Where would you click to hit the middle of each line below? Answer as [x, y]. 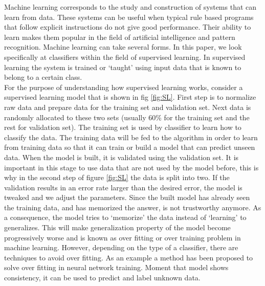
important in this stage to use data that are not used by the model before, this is [131, 167]
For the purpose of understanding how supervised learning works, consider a [124, 87]
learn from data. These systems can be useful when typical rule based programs [129, 17]
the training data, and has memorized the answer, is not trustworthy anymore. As [133, 207]
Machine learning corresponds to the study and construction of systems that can [130, 7]
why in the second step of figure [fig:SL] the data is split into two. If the [117, 177]
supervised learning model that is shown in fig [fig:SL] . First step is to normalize [130, 97]
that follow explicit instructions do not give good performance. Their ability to [128, 27]
